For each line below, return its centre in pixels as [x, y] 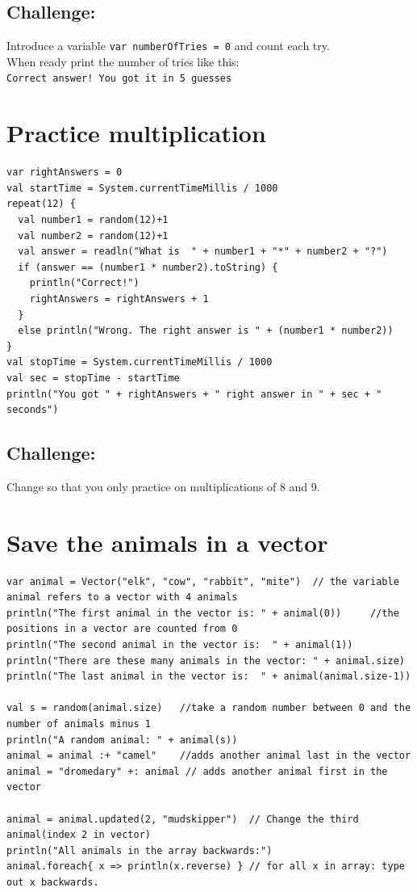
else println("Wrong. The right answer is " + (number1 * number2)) [206, 331]
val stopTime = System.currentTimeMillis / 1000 [140, 362]
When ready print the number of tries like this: [123, 61]
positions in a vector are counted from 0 [122, 629]
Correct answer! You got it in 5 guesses [119, 79]
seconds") [33, 410]
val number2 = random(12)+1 [93, 236]
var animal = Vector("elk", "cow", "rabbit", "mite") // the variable [203, 581]
